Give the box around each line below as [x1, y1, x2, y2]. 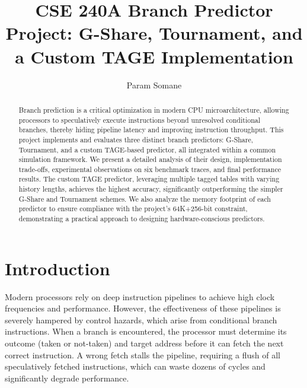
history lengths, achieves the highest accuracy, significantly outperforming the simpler [18, 184, 283, 194]
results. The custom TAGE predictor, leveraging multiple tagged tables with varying [18, 174, 280, 184]
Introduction [5, 256, 110, 280]
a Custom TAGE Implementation [15, 44, 293, 68]
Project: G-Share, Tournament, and [5, 21, 303, 45]
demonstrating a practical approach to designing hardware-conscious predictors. [18, 214, 265, 224]
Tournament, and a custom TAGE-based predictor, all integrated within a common [18, 144, 276, 154]
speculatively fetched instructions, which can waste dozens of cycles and [5, 360, 266, 373]
